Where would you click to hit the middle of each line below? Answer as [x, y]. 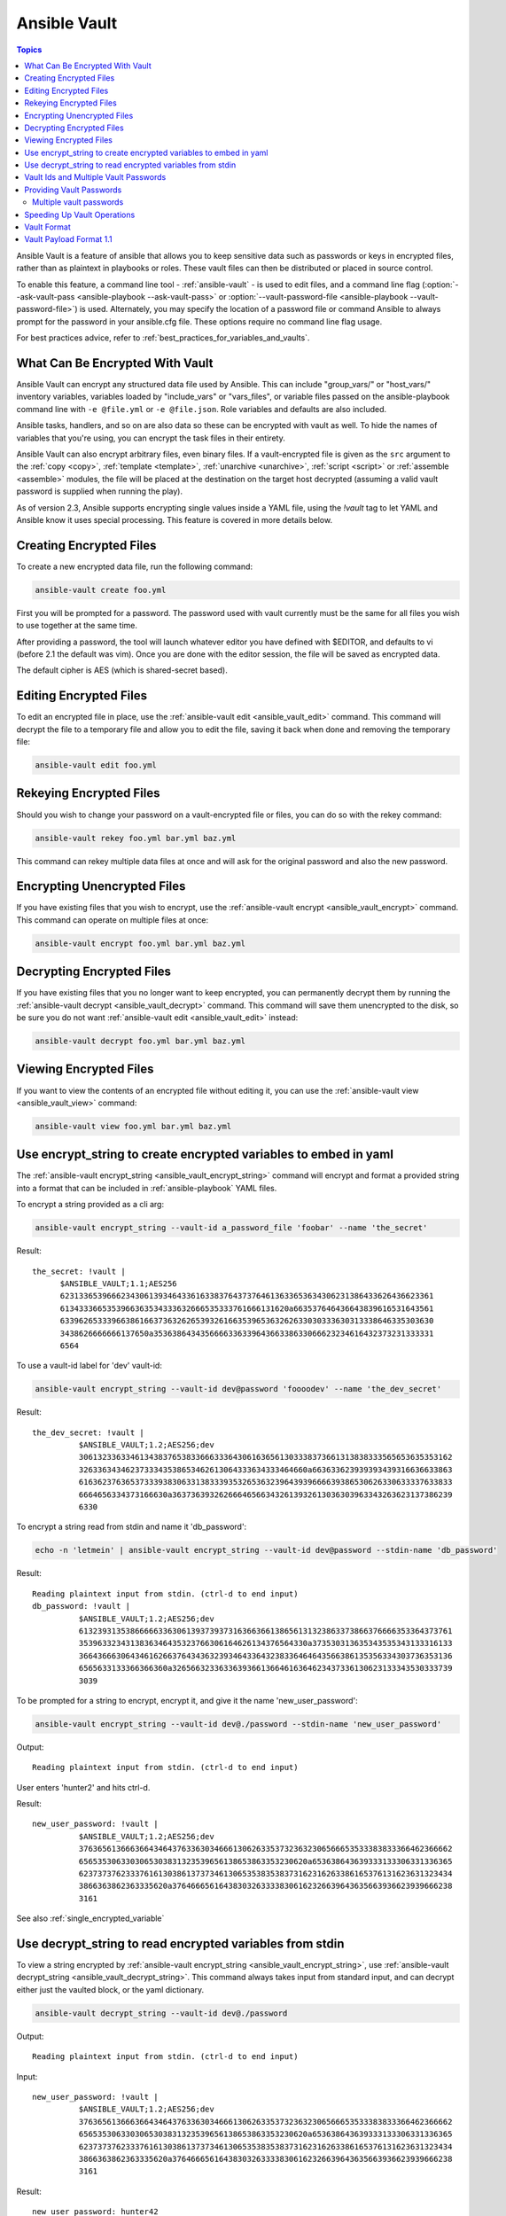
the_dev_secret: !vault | [89, 1432]
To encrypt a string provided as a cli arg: [90, 1205]
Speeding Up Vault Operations [80, 215]
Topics [29, 50]
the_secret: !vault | [79, 1271]
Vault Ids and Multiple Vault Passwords [95, 177]
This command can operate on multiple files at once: [113, 920]
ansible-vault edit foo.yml [96, 765]
